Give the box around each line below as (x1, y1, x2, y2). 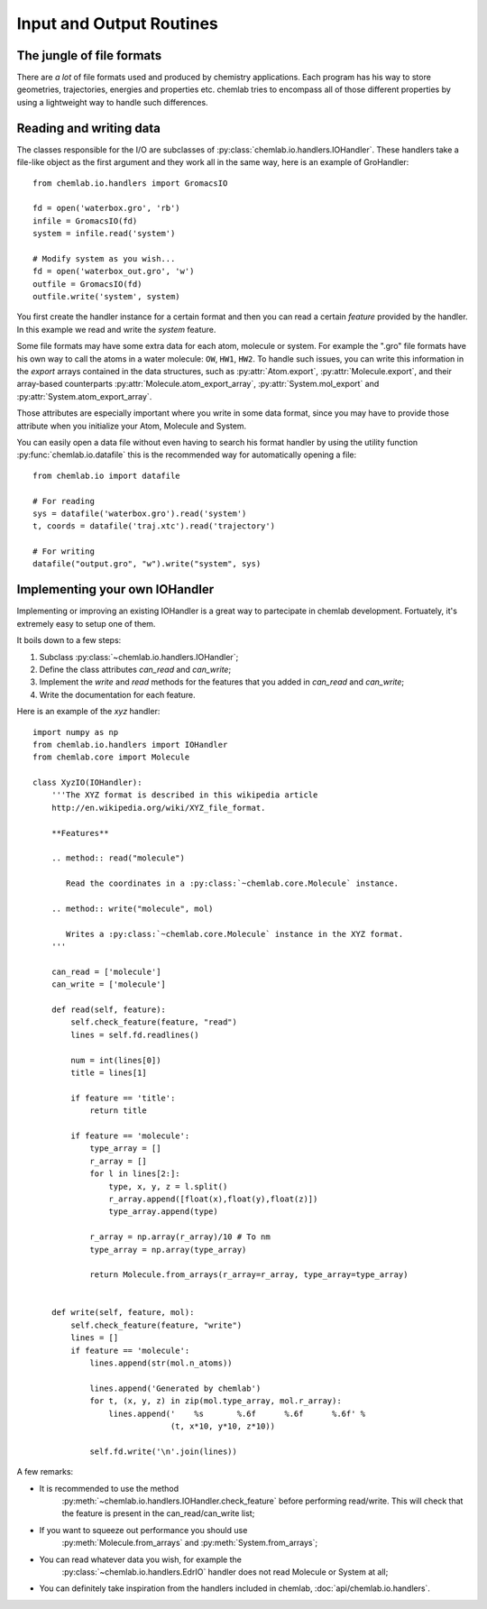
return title (89, 1106, 148, 1116)
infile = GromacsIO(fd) (32, 216, 138, 225)
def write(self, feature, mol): (51, 1308, 195, 1318)
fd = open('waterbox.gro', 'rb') (32, 203, 180, 214)
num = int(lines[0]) (70, 1055, 161, 1065)
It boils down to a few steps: (16, 635, 122, 646)
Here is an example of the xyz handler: (16, 706, 161, 717)
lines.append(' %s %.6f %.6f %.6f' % (108, 1408, 366, 1419)
